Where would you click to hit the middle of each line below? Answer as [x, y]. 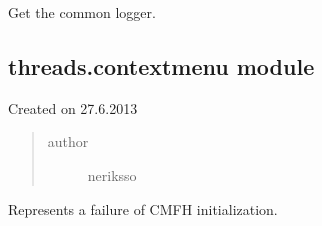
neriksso [112, 174]
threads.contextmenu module [161, 65]
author [68, 141]
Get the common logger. [82, 12]
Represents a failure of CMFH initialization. [143, 208]
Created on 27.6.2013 [73, 107]
